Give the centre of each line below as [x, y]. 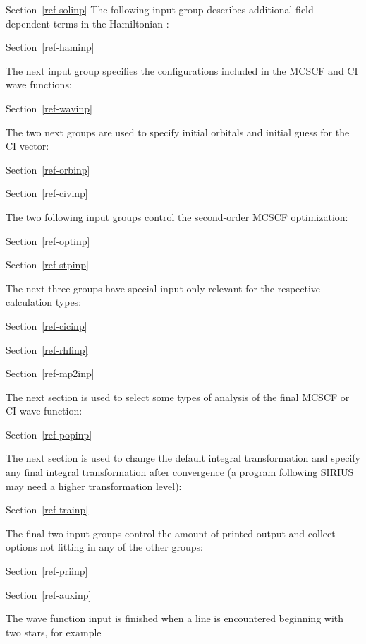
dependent [28, 23]
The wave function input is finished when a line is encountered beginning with [175, 618]
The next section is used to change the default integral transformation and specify [183, 458]
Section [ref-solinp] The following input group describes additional [149, 9]
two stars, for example [54, 632]
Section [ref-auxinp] [49, 594]
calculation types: [44, 302]
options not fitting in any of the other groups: [104, 547]
